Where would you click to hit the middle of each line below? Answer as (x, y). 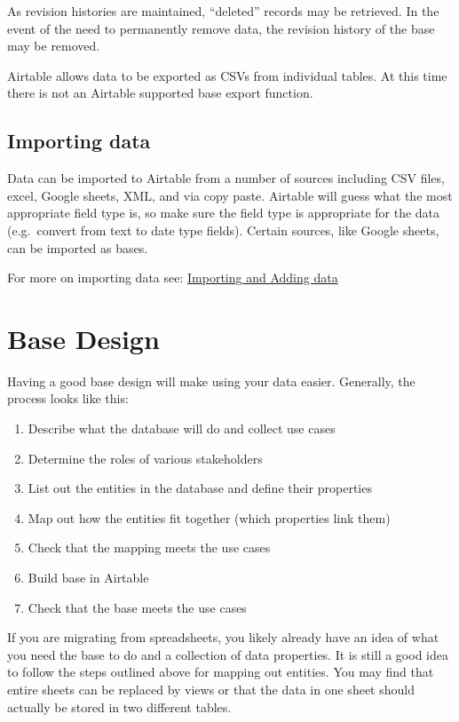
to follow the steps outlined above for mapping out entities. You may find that (221, 672)
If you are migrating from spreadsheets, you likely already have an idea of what (223, 637)
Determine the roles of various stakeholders (145, 458)
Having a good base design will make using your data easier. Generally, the (211, 381)
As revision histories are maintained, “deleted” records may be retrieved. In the (223, 11)
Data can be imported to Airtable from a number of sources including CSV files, (226, 178)
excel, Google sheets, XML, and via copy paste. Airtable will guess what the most (230, 195)
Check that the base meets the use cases (137, 607)
